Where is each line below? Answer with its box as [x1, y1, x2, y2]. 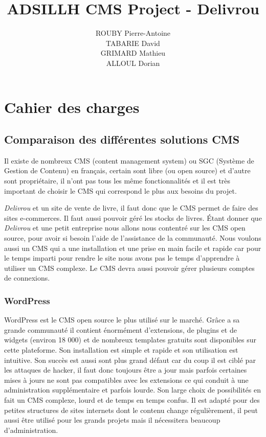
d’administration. [4, 424, 58, 435]
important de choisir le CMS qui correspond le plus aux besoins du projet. [4, 185, 237, 196]
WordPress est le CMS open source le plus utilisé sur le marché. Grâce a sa [4, 314, 240, 325]
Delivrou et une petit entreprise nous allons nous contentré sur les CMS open [4, 222, 246, 233]
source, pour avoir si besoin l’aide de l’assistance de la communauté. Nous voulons [4, 233, 261, 243]
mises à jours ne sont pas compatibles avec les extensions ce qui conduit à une [4, 374, 249, 385]
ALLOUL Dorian [106, 57, 160, 68]
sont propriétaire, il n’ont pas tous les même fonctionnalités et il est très [4, 175, 231, 186]
